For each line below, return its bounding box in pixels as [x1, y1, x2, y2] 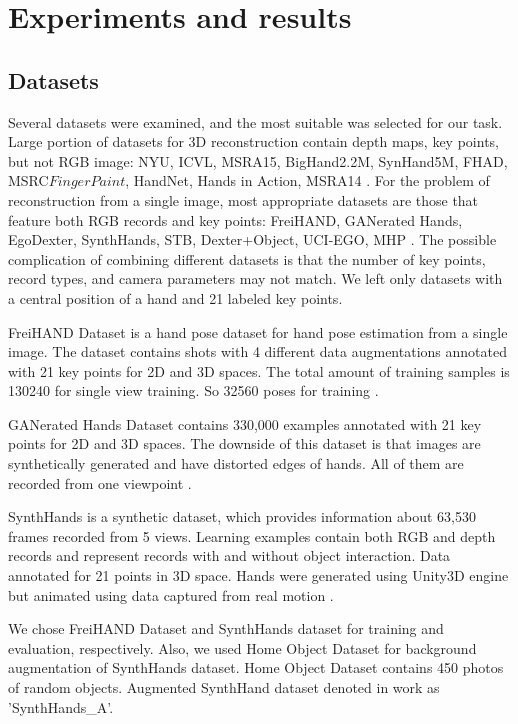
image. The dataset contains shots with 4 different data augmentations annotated [8, 341, 507, 362]
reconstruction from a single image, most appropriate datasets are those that [8, 189, 479, 210]
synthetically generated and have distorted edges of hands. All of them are [8, 453, 464, 474]
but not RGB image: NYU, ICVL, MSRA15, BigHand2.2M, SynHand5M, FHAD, [8, 150, 508, 171]
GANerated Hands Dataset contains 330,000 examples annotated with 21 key [8, 413, 482, 434]
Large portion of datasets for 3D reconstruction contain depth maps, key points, [8, 131, 499, 152]
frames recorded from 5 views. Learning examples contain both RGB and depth [8, 525, 496, 546]
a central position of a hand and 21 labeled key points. [8, 287, 343, 308]
